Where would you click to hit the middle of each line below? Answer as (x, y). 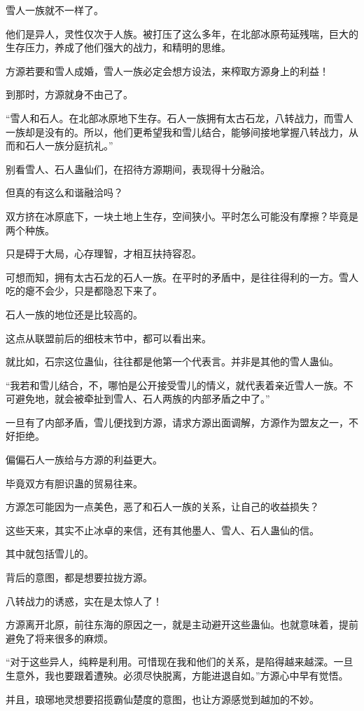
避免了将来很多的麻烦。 (59, 638)
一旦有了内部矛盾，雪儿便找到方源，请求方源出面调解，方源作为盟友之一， (177, 422)
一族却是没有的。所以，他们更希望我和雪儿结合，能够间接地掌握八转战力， (177, 131)
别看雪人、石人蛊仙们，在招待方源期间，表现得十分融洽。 (138, 169)
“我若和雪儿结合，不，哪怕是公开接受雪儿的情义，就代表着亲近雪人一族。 (175, 385)
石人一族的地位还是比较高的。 (74, 314)
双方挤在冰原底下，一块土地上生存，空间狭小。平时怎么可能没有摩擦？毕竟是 (182, 216)
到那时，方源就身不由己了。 (69, 94)
